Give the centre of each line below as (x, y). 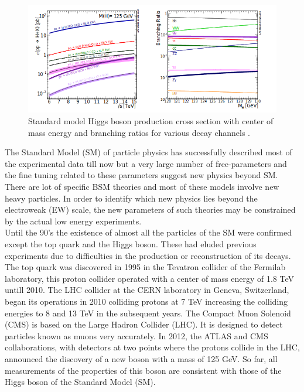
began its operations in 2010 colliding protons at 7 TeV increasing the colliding (146, 301)
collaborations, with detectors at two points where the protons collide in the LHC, (152, 347)
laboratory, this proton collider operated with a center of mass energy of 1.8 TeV (150, 278)
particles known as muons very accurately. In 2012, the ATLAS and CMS (136, 335)
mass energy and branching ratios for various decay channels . (139, 132)
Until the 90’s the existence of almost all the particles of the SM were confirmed (148, 232)
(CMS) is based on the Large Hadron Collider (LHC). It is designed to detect (144, 324)
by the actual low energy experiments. (73, 221)
